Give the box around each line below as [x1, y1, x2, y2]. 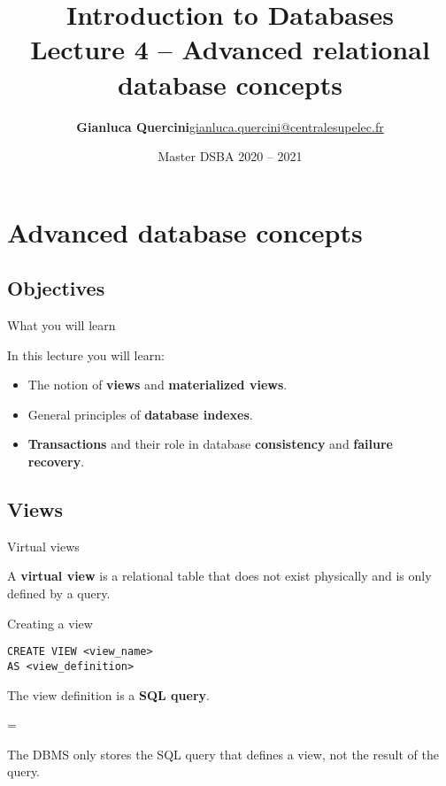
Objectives [7, 274, 105, 302]
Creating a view [7, 613, 93, 632]
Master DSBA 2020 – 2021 [158, 147, 303, 166]
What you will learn [7, 316, 116, 335]
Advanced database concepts [7, 213, 363, 250]
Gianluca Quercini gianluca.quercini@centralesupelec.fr [76, 117, 384, 135]
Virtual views [7, 536, 80, 555]
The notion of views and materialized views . [27, 375, 288, 394]
